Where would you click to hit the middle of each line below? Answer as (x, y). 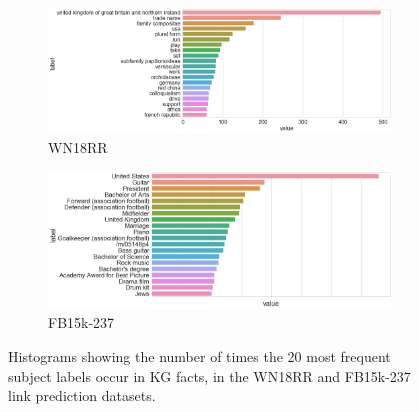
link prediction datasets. (82, 395)
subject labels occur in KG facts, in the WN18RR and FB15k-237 (209, 375)
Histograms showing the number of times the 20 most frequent (199, 356)
